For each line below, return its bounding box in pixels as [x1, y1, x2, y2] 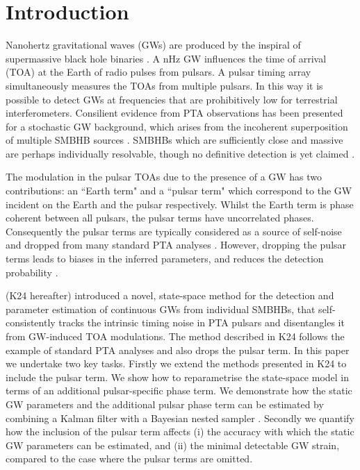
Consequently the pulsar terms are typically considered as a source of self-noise [6, 224, 342, 238]
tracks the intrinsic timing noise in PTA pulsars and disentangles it [58, 315, 345, 330]
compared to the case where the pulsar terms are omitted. [6, 451, 253, 466]
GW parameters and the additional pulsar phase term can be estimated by [6, 396, 324, 411]
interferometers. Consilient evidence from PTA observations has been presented [6, 106, 343, 120]
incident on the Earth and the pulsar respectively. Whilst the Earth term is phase [6, 196, 354, 211]
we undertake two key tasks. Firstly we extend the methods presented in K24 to [6, 356, 347, 371]
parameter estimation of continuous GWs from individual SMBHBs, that [6, 301, 316, 316]
